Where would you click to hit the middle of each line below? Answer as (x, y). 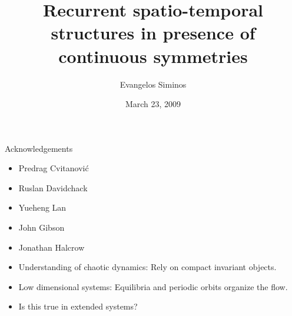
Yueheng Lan (42, 207)
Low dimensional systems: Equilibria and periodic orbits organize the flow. (153, 286)
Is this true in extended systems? (78, 306)
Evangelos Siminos (153, 84)
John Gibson (42, 227)
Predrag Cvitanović (54, 168)
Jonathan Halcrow (52, 247)
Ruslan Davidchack (53, 187)
